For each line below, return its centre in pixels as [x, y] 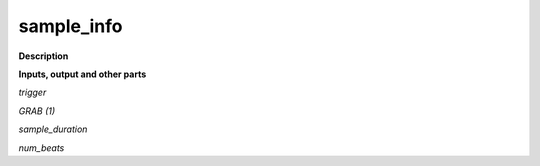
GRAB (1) [37, 111]
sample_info [70, 26]
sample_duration [53, 129]
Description [43, 56]
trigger [32, 92]
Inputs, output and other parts [82, 74]
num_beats [41, 147]
